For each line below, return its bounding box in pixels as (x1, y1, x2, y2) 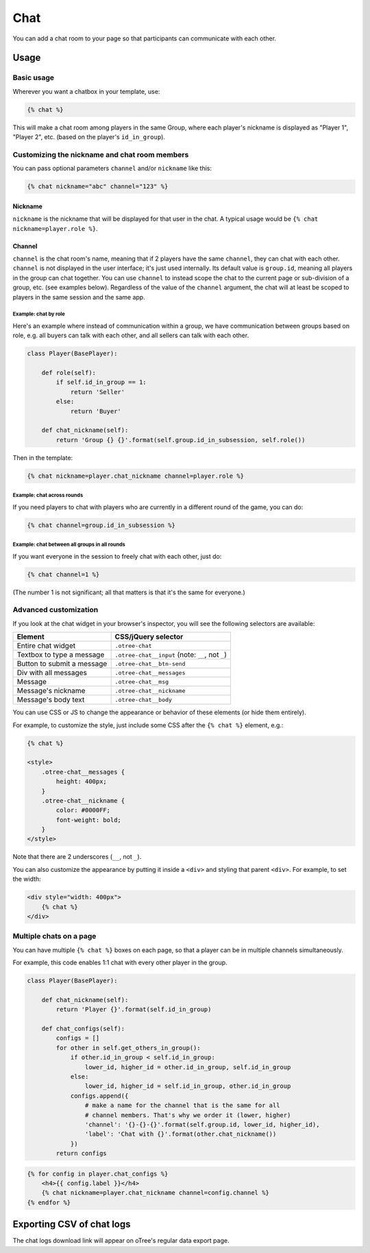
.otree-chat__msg (114, 678, 169, 685)
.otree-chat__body (114, 696, 173, 703)
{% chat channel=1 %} (27, 570, 100, 579)
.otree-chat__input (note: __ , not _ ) (114, 650, 227, 659)
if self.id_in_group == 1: (56, 378, 147, 387)
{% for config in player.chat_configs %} (27, 1169, 169, 1178)
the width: (12, 875, 41, 884)
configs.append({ (70, 1092, 129, 1099)
